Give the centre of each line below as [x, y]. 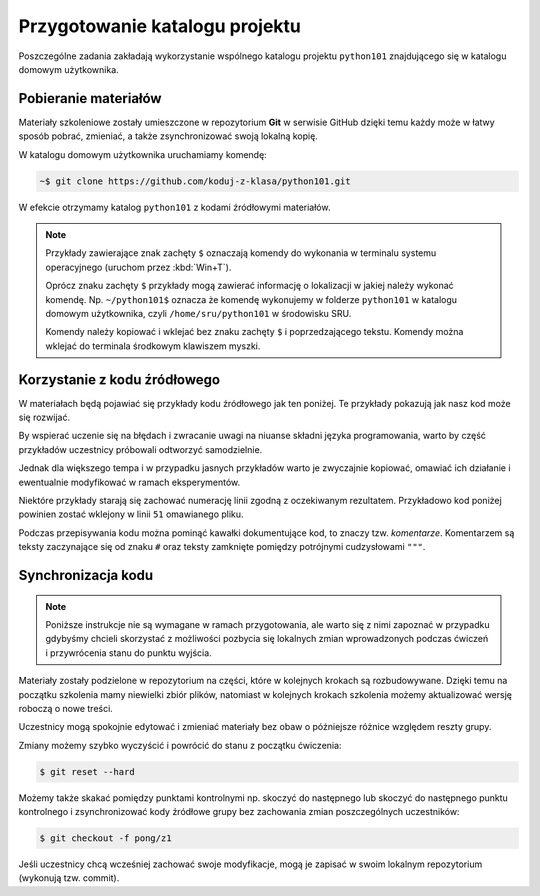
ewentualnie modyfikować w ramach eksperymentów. [129, 482]
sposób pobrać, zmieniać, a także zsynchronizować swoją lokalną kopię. [168, 136]
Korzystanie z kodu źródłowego [119, 379]
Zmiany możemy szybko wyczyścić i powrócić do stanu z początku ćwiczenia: [180, 745]
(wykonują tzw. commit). [69, 878]
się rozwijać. [44, 417]
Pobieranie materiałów [90, 98]
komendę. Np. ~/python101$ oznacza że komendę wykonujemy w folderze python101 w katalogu [251, 299]
